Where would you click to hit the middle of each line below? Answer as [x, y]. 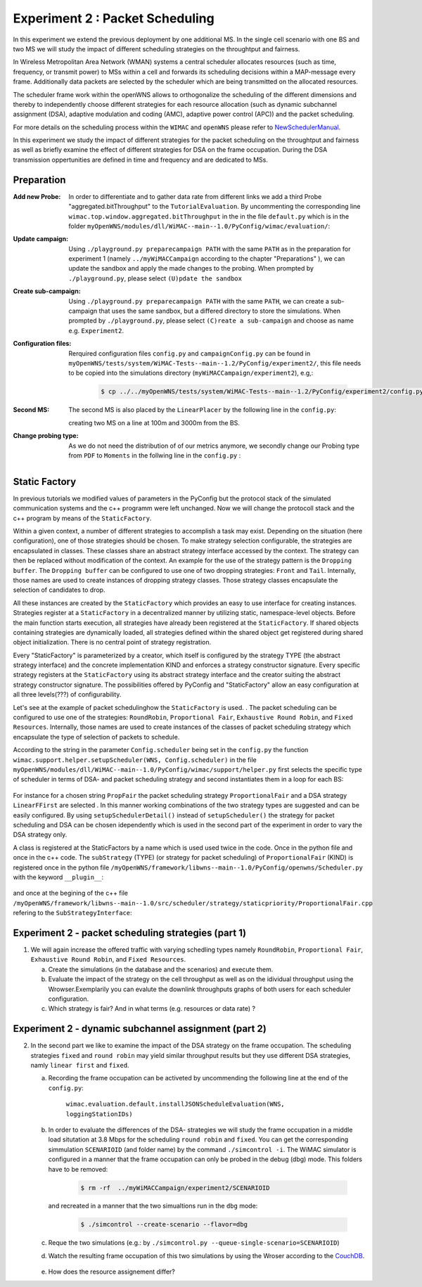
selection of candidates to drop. [59, 590]
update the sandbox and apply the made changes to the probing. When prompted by [191, 269]
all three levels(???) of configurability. [67, 694]
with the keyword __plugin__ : [58, 877]
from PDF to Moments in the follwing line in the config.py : [155, 455]
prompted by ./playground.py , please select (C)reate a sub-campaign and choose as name [211, 321]
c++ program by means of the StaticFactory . [82, 518]
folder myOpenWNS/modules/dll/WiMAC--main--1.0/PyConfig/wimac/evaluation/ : [199, 226]
